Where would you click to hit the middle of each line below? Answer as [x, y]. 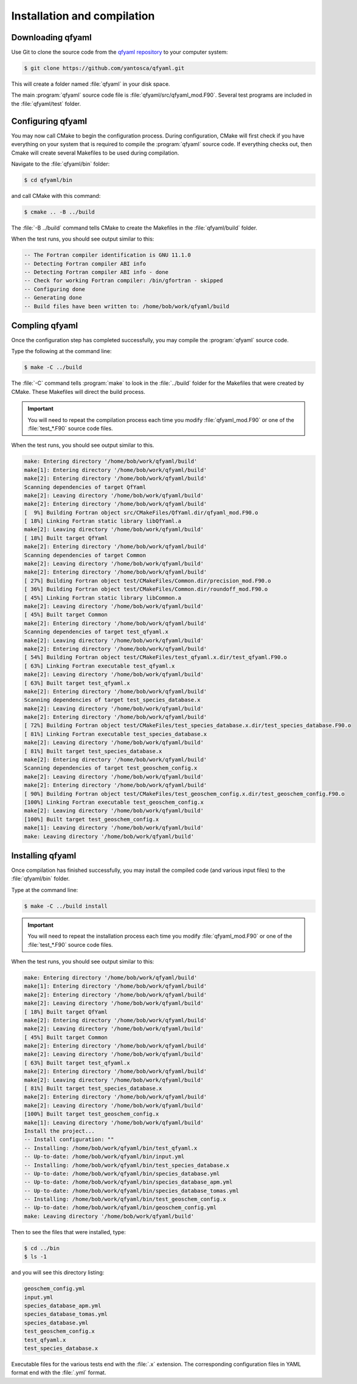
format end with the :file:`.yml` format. [59, 1372]
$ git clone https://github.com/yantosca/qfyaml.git [104, 68]
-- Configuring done [54, 289]
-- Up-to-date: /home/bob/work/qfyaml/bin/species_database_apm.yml [128, 1182]
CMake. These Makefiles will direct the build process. [78, 392]
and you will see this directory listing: [58, 1273]
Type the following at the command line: [61, 351]
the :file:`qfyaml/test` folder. [46, 104]
